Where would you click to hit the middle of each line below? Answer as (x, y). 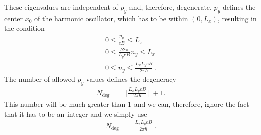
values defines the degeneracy (131, 79)
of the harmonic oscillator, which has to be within (111, 18)
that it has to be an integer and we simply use (76, 114)
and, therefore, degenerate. (170, 7)
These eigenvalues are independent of (61, 7)
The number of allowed (40, 79)
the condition (24, 28)
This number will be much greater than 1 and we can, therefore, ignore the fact (127, 104)
